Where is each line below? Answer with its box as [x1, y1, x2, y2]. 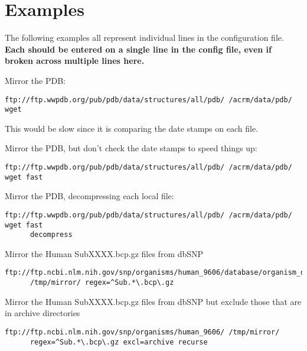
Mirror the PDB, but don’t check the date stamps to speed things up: [5, 142, 257, 154]
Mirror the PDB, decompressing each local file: [5, 190, 174, 202]
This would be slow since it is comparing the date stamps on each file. [5, 122, 259, 134]
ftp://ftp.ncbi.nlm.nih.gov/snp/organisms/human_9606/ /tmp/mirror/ [5, 327, 280, 336]
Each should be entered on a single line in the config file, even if [5, 43, 272, 55]
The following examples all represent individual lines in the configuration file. [5, 31, 284, 44]
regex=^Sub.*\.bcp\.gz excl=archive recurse [30, 337, 208, 346]
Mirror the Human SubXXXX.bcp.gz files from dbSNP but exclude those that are [5, 295, 302, 307]
